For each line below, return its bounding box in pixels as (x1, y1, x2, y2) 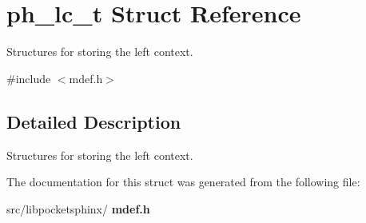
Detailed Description (6, 109, 181, 133)
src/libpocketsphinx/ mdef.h (6, 200, 150, 217)
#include (6, 70, 51, 86)
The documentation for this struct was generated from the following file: (6, 173, 360, 190)
